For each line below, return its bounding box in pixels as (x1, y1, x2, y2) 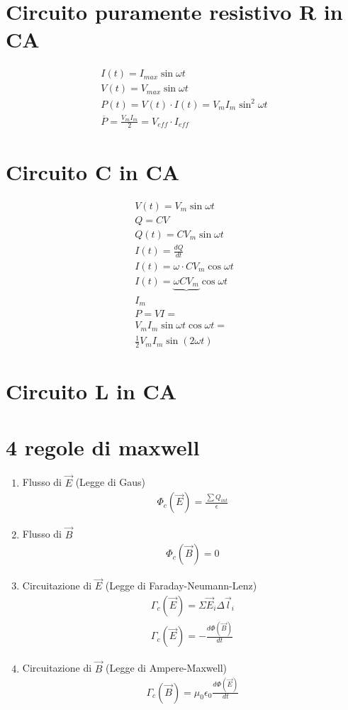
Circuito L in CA (6, 377, 177, 406)
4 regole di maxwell (6, 432, 200, 461)
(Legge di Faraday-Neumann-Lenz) (105, 578, 257, 593)
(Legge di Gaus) (75, 475, 146, 489)
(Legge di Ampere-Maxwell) (106, 660, 227, 675)
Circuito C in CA (6, 157, 180, 186)
